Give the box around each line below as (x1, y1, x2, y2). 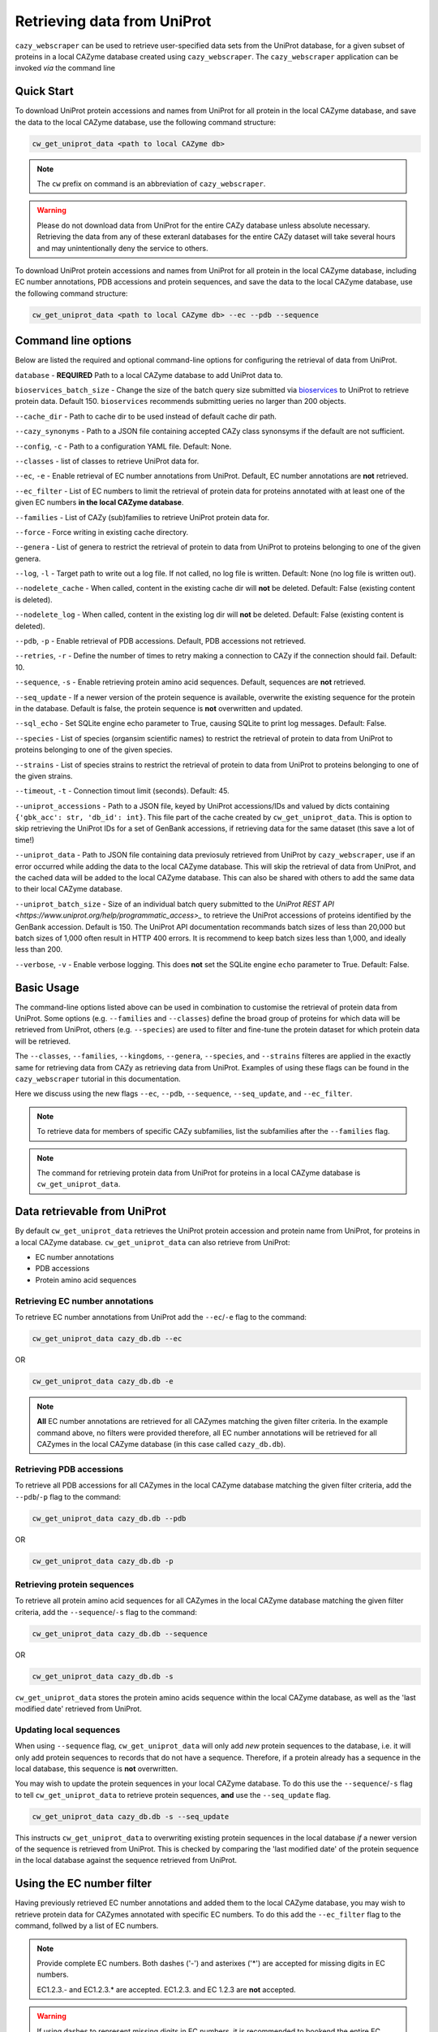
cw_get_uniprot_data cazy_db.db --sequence (32, 1629, 208, 1638)
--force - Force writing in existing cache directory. (15, 527, 189, 536)
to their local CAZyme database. (15, 884, 123, 894)
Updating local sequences (15, 1724, 121, 1735)
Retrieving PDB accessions (15, 1463, 124, 1474)
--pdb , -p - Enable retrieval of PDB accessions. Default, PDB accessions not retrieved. (15, 636, 307, 646)
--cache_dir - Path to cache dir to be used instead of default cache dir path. (15, 411, 277, 421)
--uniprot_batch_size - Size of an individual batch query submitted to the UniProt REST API (15, 899, 334, 909)
